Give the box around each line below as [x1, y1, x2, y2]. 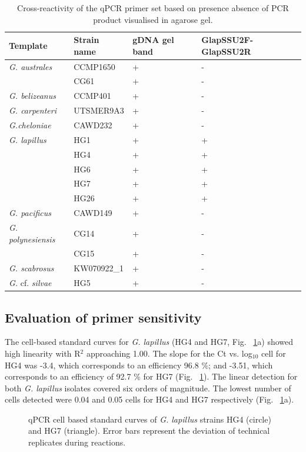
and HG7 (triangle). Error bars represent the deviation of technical [28, 424, 270, 437]
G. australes [9, 60, 52, 72]
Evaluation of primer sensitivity [5, 308, 202, 326]
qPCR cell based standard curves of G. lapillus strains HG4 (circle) [28, 413, 271, 425]
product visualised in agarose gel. [93, 13, 213, 25]
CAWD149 [74, 207, 112, 219]
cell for [261, 347, 286, 359]
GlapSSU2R [201, 45, 251, 57]
